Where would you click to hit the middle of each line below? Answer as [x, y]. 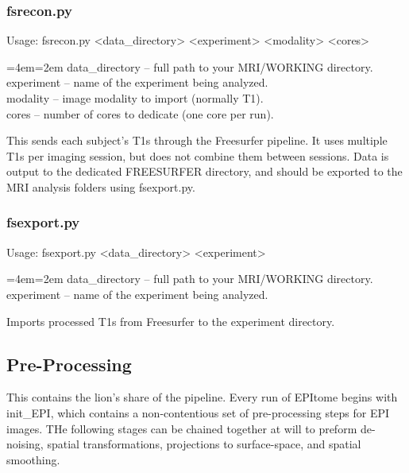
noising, [25, 444]
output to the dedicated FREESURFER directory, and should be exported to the [204, 171]
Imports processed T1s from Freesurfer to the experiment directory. [171, 321]
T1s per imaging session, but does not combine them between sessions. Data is [198, 155]
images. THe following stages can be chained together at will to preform [182, 428]
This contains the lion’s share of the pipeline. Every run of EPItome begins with [202, 397]
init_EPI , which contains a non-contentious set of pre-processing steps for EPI [198, 412]
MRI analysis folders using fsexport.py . [101, 186]
